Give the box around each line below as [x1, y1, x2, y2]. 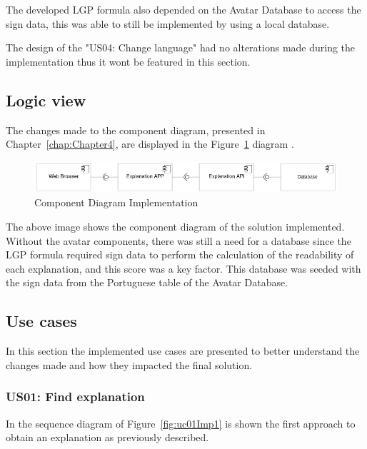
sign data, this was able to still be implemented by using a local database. [6, 16, 330, 31]
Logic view [6, 89, 86, 111]
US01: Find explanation [6, 388, 145, 405]
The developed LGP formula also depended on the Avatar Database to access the [6, 2, 361, 16]
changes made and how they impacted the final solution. [6, 357, 253, 372]
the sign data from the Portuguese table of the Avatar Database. [6, 275, 288, 290]
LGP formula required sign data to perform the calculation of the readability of [6, 247, 354, 262]
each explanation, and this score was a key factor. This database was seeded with [6, 261, 361, 276]
